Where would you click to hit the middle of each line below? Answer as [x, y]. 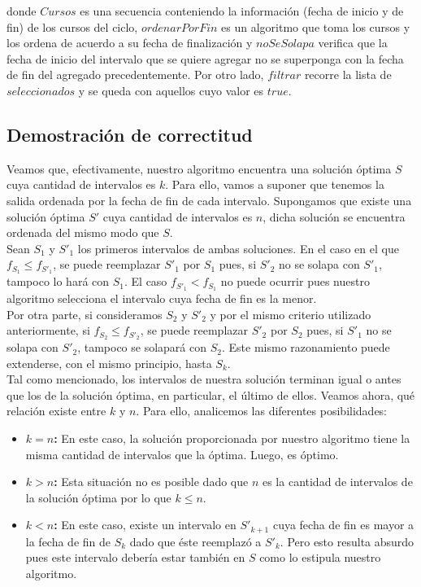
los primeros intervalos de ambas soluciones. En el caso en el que [238, 248]
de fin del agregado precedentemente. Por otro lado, [135, 74]
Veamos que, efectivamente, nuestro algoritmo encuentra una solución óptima [199, 168]
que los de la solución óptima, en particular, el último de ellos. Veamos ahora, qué [211, 394]
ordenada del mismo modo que [83, 232]
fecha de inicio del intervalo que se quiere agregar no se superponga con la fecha [205, 58]
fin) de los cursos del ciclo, [72, 26]
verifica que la [353, 43]
